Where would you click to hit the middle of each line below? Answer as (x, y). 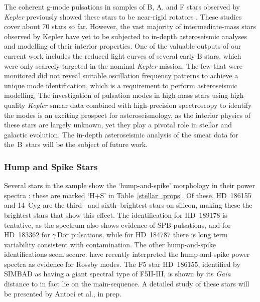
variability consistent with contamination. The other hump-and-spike (110, 244)
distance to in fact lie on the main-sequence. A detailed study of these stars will (127, 284)
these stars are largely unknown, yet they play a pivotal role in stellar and (118, 125)
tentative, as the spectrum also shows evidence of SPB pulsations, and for (117, 224)
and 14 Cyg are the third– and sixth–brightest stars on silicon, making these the (128, 205)
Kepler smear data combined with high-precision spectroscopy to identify (140, 105)
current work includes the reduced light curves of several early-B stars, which (123, 55)
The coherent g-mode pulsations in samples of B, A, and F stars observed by (122, 7)
